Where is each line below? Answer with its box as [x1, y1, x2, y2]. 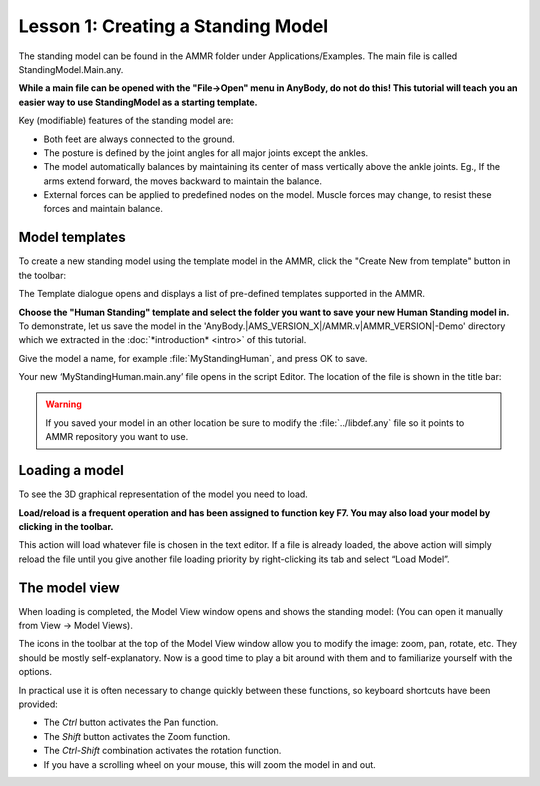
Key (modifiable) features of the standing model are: [18, 115, 234, 127]
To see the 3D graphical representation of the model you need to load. [18, 488, 309, 500]
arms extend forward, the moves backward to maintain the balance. [43, 175, 323, 187]
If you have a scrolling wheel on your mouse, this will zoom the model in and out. [43, 758, 377, 770]
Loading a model [18, 462, 125, 479]
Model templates [18, 229, 126, 246]
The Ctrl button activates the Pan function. [43, 716, 219, 729]
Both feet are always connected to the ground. [43, 133, 235, 145]
